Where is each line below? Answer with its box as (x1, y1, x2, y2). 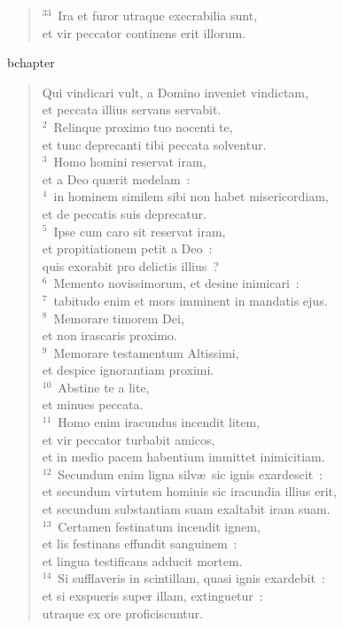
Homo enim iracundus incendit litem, (58, 413, 261, 431)
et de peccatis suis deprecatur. (42, 204, 207, 222)
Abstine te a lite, (58, 377, 150, 396)
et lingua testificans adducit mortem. (42, 551, 243, 570)
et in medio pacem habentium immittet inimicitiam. (42, 447, 325, 466)
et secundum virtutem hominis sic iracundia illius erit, (42, 482, 337, 501)
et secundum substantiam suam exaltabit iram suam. (42, 500, 331, 518)
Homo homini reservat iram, (53, 152, 207, 171)
